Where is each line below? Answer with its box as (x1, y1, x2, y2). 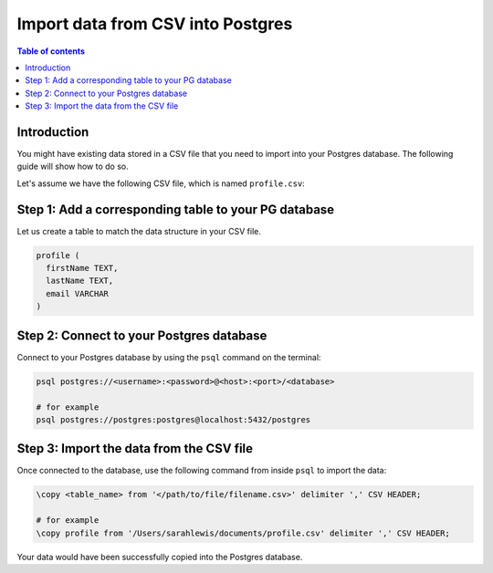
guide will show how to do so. (16, 161, 130, 172)
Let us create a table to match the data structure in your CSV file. (16, 225, 262, 236)
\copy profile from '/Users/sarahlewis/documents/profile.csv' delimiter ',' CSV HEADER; (36, 527, 451, 538)
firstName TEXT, (46, 263, 119, 274)
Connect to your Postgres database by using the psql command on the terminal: (16, 351, 321, 362)
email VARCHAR (46, 288, 110, 298)
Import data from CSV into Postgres (16, 14, 293, 34)
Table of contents (16, 46, 86, 57)
